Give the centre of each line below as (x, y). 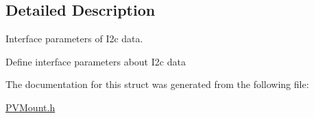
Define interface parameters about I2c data (96, 61)
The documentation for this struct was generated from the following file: (157, 84)
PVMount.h (31, 107)
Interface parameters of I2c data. (74, 39)
